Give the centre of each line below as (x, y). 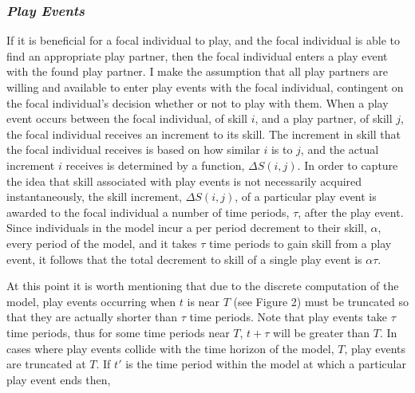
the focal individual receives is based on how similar (133, 149)
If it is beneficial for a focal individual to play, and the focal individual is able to (203, 40)
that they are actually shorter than (92, 317)
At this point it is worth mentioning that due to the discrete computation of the (203, 286)
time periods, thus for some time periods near (118, 332)
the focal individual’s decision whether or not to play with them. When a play (198, 102)
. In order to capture (348, 165)
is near (204, 301)
